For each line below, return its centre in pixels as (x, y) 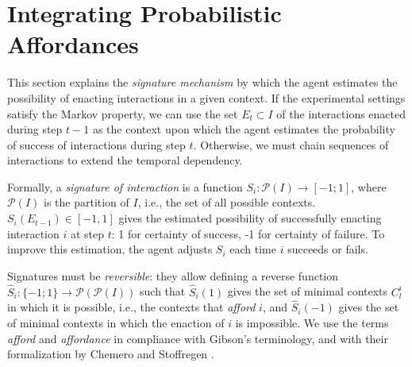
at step (87, 233)
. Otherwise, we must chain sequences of (291, 144)
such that (163, 291)
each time (253, 249)
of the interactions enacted (341, 113)
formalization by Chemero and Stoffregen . (111, 354)
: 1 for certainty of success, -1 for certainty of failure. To (248, 233)
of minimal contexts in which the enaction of (116, 323)
